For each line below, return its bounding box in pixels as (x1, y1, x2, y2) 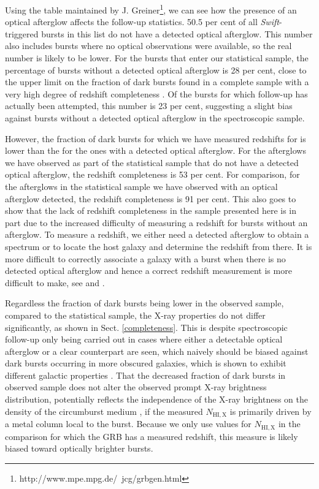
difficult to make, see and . (5, 276, 105, 289)
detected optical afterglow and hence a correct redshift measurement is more (5, 264, 292, 277)
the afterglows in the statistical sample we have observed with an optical (5, 180, 278, 192)
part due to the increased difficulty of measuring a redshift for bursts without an (5, 216, 308, 229)
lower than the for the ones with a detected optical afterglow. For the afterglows (5, 144, 306, 157)
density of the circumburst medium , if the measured (5, 404, 203, 417)
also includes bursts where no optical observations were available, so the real (5, 39, 292, 52)
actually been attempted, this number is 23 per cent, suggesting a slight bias (5, 99, 293, 112)
